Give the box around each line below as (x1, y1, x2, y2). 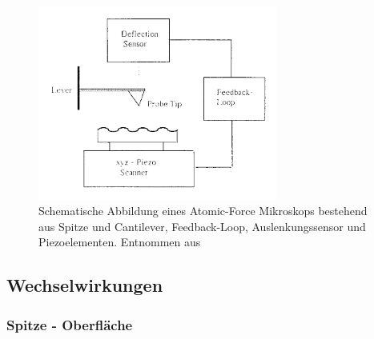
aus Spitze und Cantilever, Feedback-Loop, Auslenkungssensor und (38, 217, 366, 234)
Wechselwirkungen (6, 273, 163, 297)
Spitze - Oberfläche (6, 314, 133, 334)
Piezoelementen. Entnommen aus (38, 233, 201, 250)
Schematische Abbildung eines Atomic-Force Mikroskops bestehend (38, 202, 368, 219)
